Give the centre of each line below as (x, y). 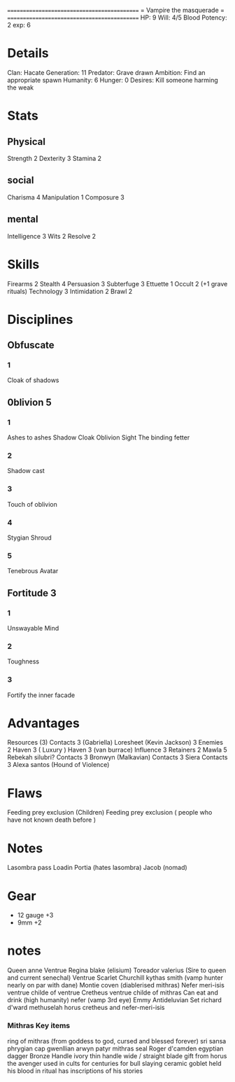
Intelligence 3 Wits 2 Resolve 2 (52, 236)
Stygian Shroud (30, 538)
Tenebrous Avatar (33, 571)
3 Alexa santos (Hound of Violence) (58, 765)
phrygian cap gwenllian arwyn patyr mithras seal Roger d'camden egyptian (115, 1048)
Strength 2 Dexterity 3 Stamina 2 (55, 158)
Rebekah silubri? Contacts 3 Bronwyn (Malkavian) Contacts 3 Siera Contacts (117, 757)
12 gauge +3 (35, 915)
